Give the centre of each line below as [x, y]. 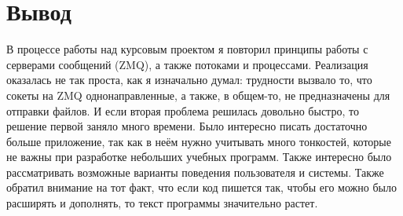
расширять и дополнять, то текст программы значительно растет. [162, 203]
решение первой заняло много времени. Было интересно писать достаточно [187, 126]
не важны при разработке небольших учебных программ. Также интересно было [199, 157]
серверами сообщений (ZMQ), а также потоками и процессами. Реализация [187, 64]
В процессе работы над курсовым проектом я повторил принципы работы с [187, 49]
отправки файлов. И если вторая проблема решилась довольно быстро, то [183, 110]
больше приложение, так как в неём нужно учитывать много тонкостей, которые [199, 141]
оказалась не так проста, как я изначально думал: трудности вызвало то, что [189, 80]
